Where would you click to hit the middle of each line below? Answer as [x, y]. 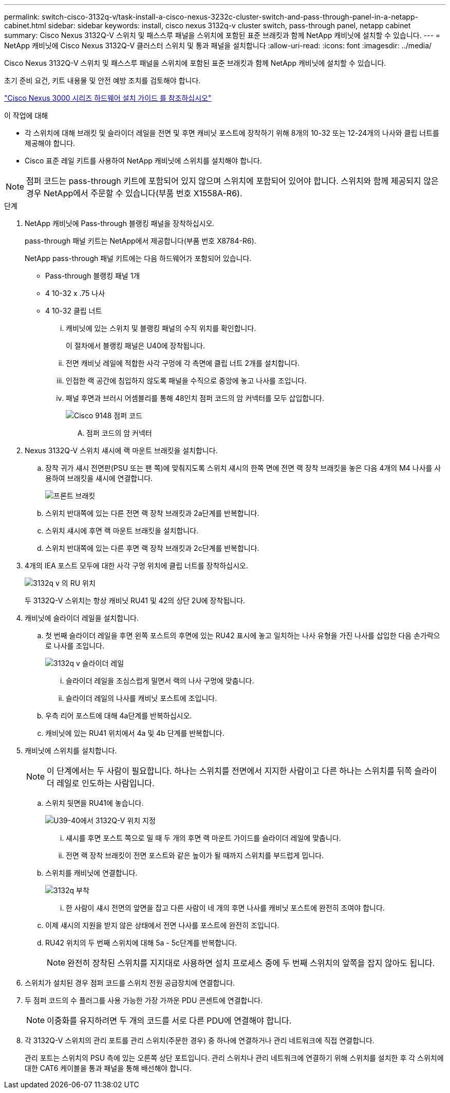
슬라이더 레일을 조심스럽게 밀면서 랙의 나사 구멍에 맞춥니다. [160, 681]
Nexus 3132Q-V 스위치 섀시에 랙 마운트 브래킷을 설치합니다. [121, 450]
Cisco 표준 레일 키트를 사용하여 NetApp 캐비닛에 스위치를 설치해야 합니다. [143, 161]
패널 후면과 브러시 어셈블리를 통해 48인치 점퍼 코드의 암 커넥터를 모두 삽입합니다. [195, 398]
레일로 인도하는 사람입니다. [106, 783]
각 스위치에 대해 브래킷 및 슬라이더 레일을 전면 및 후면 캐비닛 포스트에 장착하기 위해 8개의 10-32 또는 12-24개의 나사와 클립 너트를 [232, 133]
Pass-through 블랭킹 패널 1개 [93, 276]
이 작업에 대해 [26, 115]
